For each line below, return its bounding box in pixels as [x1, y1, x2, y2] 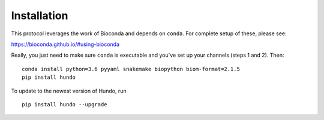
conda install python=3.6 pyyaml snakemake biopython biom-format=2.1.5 [22, 66, 240, 72]
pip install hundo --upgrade [22, 101, 107, 107]
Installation [11, 9, 68, 22]
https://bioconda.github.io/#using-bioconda [11, 41, 120, 48]
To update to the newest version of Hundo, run [11, 87, 127, 94]
